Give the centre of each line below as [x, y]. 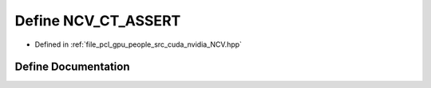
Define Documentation [72, 67]
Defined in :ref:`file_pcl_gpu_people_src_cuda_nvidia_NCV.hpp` [138, 44]
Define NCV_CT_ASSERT [98, 21]
